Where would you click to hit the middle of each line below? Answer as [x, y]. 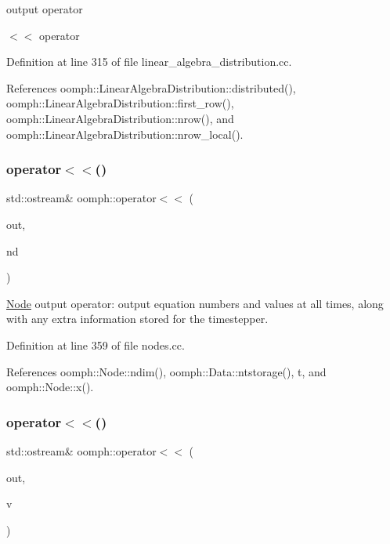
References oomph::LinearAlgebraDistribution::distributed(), [151, 87]
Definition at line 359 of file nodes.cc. [96, 345]
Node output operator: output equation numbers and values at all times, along [195, 303]
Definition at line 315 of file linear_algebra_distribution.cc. [149, 62]
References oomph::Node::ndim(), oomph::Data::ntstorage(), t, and [166, 371]
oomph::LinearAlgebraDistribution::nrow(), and [120, 118]
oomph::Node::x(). [50, 387]
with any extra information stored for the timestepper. [137, 319]
